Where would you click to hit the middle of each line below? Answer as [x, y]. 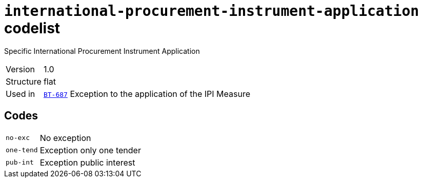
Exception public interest [87, 162]
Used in [21, 94]
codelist [32, 28]
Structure [24, 81]
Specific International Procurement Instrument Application [102, 51]
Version [20, 69]
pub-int [20, 163]
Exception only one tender [90, 150]
